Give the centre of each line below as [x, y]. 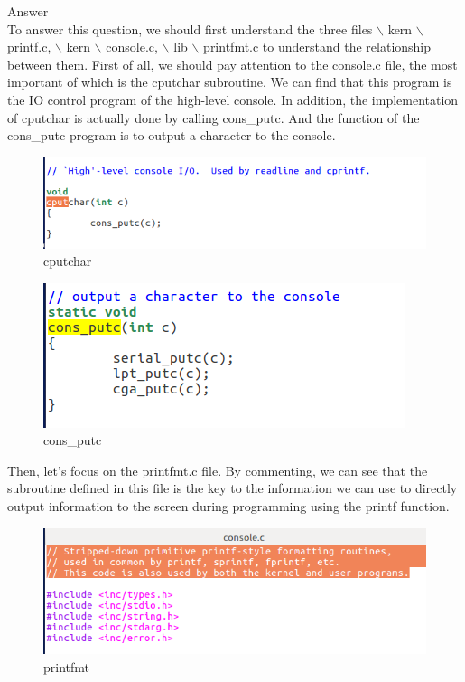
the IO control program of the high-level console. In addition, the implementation [233, 99]
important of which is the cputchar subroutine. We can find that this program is [230, 82]
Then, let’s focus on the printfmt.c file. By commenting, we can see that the [218, 470]
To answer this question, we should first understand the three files [190, 28]
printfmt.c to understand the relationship [317, 47]
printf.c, [29, 47]
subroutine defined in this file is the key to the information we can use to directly [232, 488]
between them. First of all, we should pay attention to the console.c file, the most [232, 64]
